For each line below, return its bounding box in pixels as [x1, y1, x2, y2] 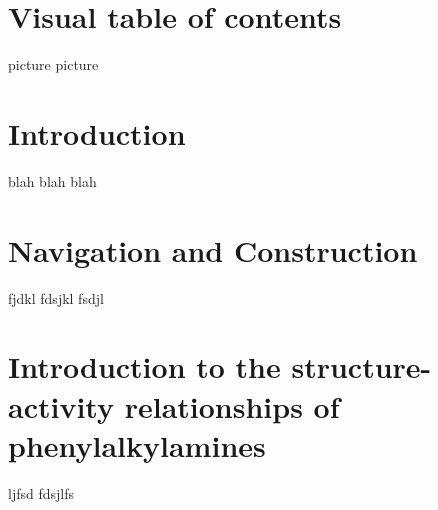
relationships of [124, 385, 340, 426]
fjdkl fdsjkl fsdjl [8, 287, 104, 308]
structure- [291, 346, 432, 387]
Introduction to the [8, 346, 281, 387]
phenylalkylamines [8, 424, 266, 465]
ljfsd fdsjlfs [8, 482, 74, 503]
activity [8, 385, 114, 426]
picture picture [8, 54, 99, 75]
